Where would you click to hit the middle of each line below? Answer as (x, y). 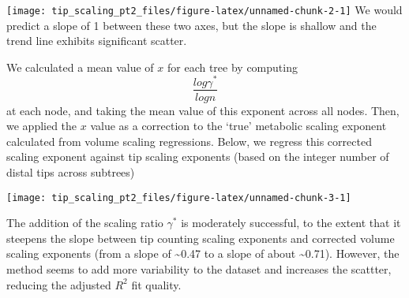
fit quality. (156, 284)
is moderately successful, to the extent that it (291, 223)
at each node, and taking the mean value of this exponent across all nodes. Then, (203, 110)
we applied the (42, 126)
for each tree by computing (232, 67)
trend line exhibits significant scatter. (97, 41)
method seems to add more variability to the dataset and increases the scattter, (199, 268)
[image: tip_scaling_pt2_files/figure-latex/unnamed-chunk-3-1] (179, 197)
